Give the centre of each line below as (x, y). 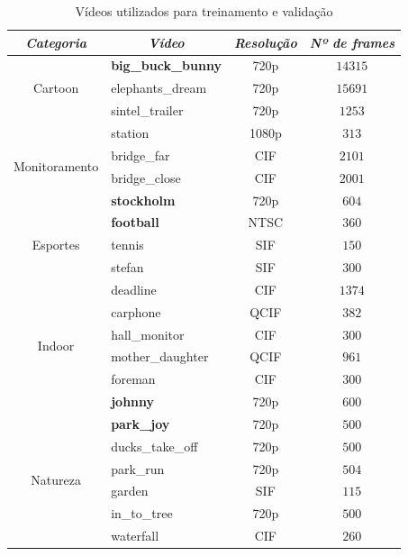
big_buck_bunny (166, 65)
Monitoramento (56, 166)
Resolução (265, 42)
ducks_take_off (154, 446)
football (135, 222)
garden (130, 491)
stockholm (143, 200)
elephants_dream (159, 88)
